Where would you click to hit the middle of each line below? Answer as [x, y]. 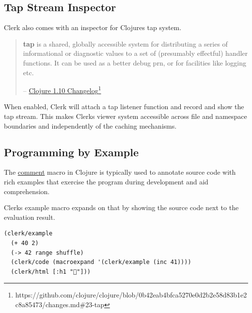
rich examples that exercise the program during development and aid [106, 181]
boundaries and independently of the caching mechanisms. [90, 125]
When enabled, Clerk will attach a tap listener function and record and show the [124, 107]
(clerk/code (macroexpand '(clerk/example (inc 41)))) [101, 262]
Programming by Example [71, 152]
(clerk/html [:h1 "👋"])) [51, 272]
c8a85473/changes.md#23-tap [60, 304]
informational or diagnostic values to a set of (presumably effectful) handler [135, 53]
